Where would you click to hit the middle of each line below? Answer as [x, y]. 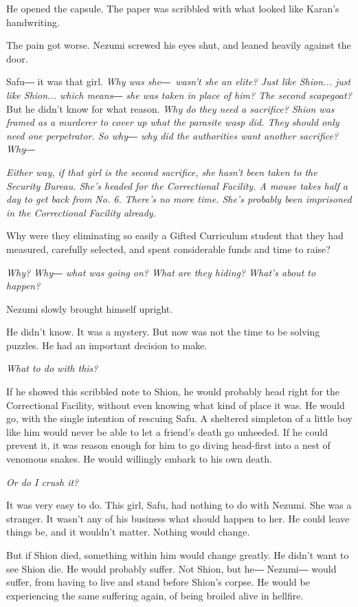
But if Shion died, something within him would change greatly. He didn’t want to [178, 555]
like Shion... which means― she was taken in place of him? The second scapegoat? [179, 95]
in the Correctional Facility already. [81, 212]
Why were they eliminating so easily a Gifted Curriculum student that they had [175, 235]
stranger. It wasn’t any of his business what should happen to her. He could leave [178, 518]
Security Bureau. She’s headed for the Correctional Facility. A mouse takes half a [177, 185]
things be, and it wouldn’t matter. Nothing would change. [128, 532]
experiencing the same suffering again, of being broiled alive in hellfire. [155, 595]
